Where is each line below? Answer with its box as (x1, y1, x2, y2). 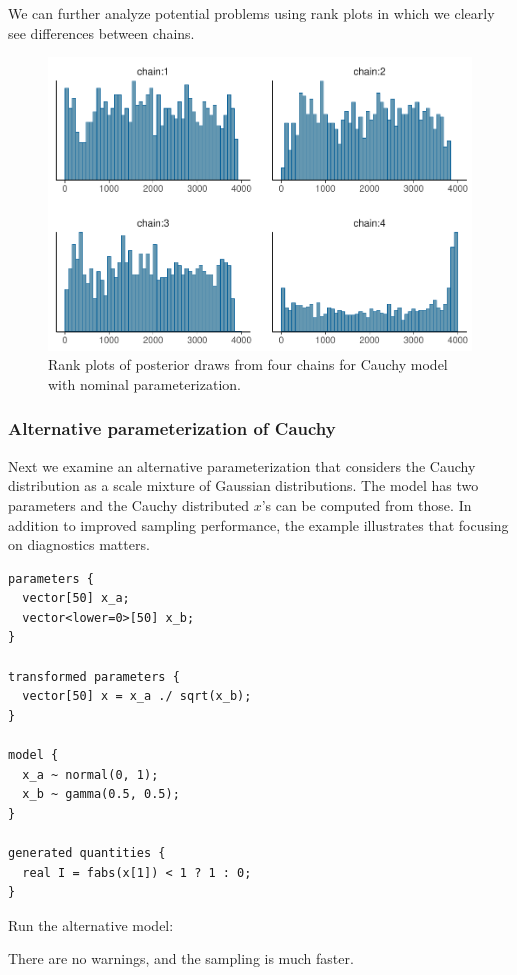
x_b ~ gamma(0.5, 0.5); (22, 787, 180, 802)
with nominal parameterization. (48, 373, 241, 394)
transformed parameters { (8, 669, 180, 684)
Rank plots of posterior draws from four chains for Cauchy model (48, 354, 448, 375)
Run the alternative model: (8, 914, 174, 935)
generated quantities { (8, 846, 166, 860)
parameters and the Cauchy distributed (8, 494, 250, 515)
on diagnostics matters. (8, 534, 150, 555)
